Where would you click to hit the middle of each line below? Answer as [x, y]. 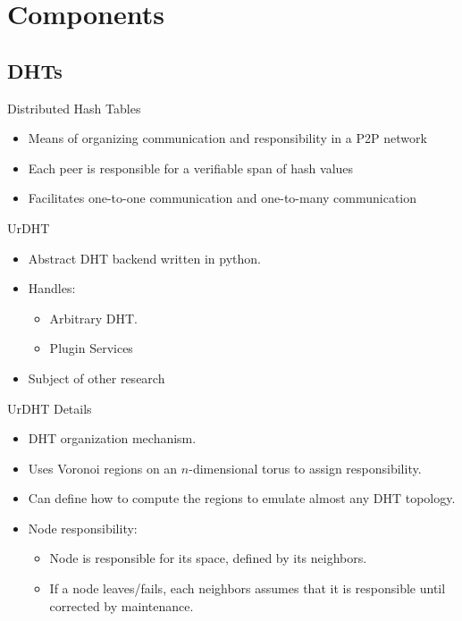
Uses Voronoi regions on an [103, 468]
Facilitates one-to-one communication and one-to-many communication [223, 198]
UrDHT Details [50, 408]
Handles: [52, 288]
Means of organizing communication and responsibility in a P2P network [227, 138]
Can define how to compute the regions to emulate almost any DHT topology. [242, 498]
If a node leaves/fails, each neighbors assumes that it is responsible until [248, 588]
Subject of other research [97, 378]
